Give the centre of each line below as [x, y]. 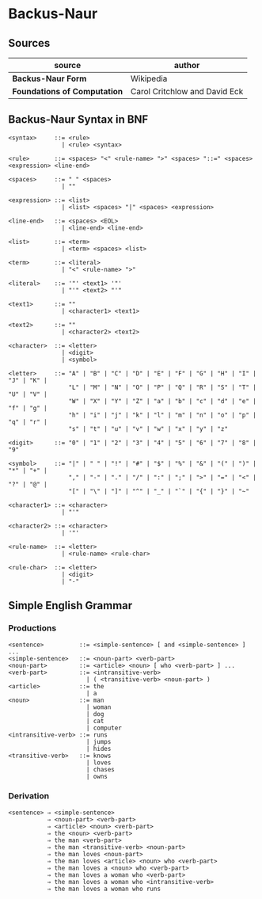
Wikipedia [149, 78]
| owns [97, 776]
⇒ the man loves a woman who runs [104, 889]
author [187, 65]
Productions [32, 628]
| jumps [99, 741]
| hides [99, 749]
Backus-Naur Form [49, 78]
